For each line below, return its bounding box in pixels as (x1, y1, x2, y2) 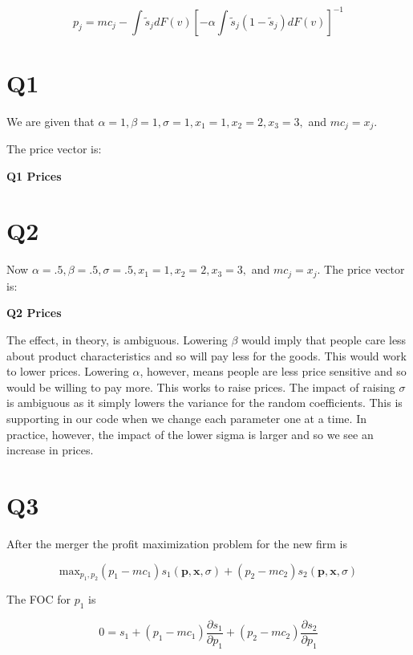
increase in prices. (6, 441, 94, 458)
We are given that (6, 112, 95, 129)
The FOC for (6, 590, 71, 607)
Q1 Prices (6, 167, 62, 184)
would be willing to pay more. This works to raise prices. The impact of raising (6, 378, 395, 395)
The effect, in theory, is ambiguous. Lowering (6, 332, 228, 348)
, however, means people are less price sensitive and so (140, 363, 407, 380)
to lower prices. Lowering (6, 363, 129, 380)
